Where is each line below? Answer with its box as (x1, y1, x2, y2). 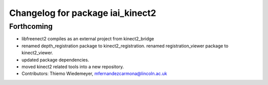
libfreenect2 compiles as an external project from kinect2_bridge (21, 36, 154, 42)
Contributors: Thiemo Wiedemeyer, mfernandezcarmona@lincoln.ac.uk (21, 71, 167, 77)
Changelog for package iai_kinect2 (9, 7, 156, 18)
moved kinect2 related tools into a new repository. (21, 64, 124, 70)
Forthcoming (9, 22, 53, 31)
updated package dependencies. (21, 57, 89, 63)
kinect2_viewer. (21, 50, 53, 56)
